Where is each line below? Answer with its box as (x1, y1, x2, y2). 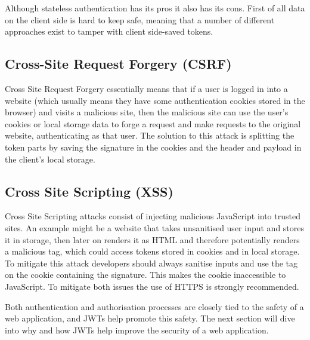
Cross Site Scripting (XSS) (5, 182, 173, 200)
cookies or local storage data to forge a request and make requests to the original (5, 117, 301, 130)
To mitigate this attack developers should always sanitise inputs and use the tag (5, 256, 298, 269)
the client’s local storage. (5, 152, 95, 165)
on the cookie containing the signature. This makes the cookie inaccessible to (5, 268, 286, 281)
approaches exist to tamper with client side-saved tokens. (5, 25, 213, 38)
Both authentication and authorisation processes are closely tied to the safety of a (5, 300, 304, 313)
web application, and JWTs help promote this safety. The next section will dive (5, 312, 295, 324)
